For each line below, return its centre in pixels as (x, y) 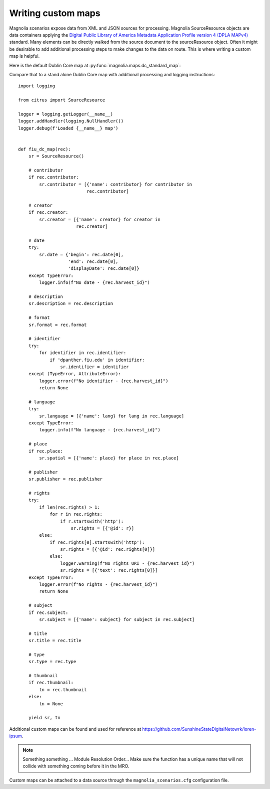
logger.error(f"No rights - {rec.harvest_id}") (98, 585)
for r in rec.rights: (76, 514)
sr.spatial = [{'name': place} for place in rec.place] (109, 458)
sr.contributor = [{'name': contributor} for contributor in (116, 184)
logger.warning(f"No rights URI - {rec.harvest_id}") (127, 563)
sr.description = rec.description (71, 304)
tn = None (51, 704)
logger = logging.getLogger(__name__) (66, 114)
